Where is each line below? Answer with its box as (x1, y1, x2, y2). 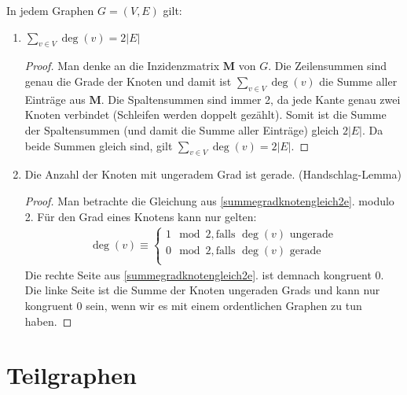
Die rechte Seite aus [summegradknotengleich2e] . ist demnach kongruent (24, 266, 372, 282)
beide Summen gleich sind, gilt (24, 137, 173, 153)
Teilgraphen (6, 359, 137, 391)
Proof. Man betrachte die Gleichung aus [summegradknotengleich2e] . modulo (24, 192, 394, 209)
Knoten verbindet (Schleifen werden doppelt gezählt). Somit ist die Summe (24, 106, 387, 123)
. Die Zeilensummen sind (268, 57, 387, 74)
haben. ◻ (24, 312, 72, 329)
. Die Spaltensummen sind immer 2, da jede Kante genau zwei (101, 90, 401, 107)
